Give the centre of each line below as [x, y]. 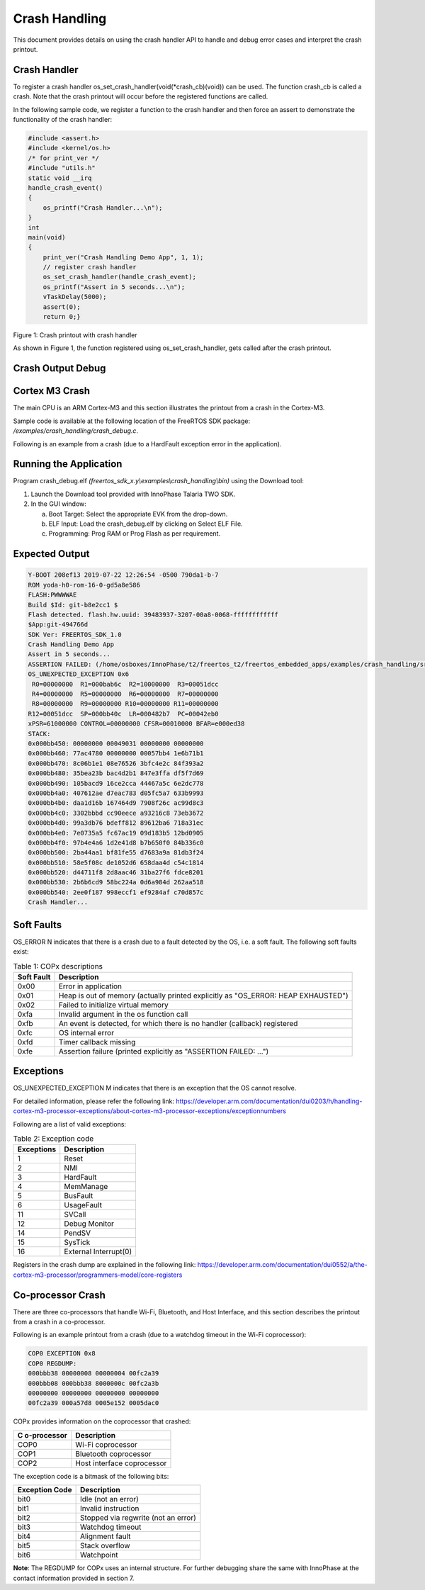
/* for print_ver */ [63, 158]
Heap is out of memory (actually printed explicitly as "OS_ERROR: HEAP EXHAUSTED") [203, 996]
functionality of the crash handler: [63, 120]
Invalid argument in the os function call [123, 1014]
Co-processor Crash [59, 1295]
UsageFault [83, 1205]
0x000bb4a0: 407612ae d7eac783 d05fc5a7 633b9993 [116, 793]
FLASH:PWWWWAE [52, 595]
